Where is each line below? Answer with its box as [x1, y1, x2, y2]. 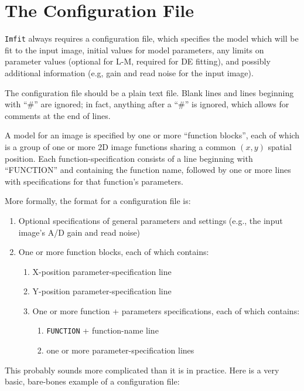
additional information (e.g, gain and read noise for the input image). [5, 66, 254, 79]
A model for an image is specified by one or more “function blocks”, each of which [5, 129, 300, 141]
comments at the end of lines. [5, 109, 111, 121]
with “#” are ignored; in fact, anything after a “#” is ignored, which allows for [5, 98, 289, 110]
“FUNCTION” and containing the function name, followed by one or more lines [5, 164, 291, 176]
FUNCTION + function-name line [46, 324, 159, 336]
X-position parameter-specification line [32, 265, 172, 277]
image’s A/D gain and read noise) [18, 226, 141, 238]
